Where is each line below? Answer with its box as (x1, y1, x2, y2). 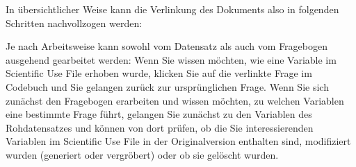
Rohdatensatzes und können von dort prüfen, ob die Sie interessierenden (6, 120, 314, 134)
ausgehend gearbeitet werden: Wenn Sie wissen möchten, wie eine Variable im (6, 52, 337, 67)
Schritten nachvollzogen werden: (6, 15, 143, 30)
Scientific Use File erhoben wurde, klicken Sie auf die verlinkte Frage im (6, 66, 312, 80)
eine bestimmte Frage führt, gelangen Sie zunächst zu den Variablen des (6, 107, 312, 121)
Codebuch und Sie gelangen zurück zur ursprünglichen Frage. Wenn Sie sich (6, 79, 329, 94)
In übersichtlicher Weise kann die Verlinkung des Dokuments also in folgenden (6, 2, 339, 16)
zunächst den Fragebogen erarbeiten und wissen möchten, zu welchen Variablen (6, 93, 344, 107)
